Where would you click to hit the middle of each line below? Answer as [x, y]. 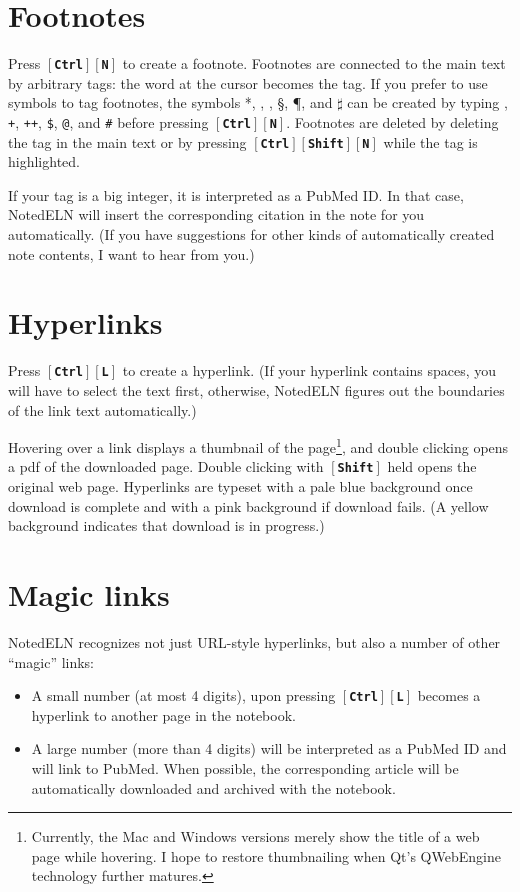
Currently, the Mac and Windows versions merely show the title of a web [255, 836]
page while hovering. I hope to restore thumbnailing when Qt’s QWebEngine [266, 855]
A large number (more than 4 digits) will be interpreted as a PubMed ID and [269, 748]
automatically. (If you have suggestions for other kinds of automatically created [251, 234]
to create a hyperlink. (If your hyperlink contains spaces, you [309, 370]
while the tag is [430, 141]
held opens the [432, 466]
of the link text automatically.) [102, 409]
